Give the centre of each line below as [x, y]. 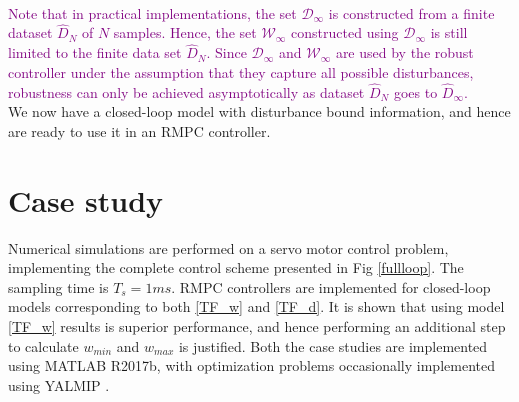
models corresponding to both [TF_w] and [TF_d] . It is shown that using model [256, 306]
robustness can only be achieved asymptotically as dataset [186, 91]
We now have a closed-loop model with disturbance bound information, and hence [259, 111]
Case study [86, 199]
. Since [226, 52]
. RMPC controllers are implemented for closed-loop [331, 286]
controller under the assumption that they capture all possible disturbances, [241, 71]
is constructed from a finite [411, 12]
